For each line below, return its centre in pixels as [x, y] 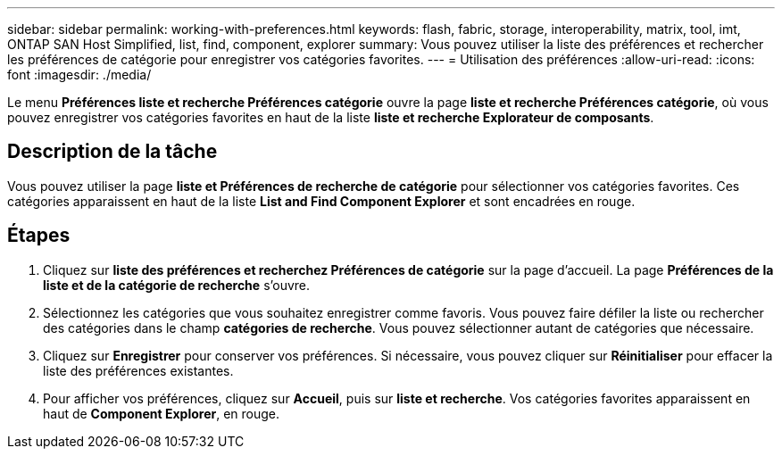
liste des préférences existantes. [138, 370]
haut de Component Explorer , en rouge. [162, 413]
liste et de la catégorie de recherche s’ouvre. [177, 285]
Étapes [39, 236]
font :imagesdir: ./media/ [79, 75]
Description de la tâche [112, 152]
